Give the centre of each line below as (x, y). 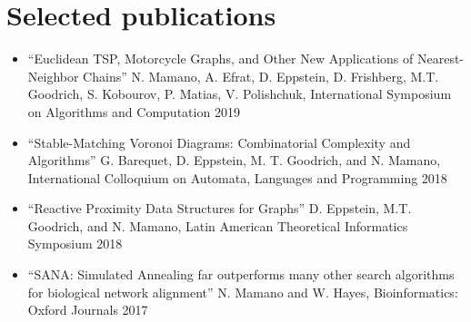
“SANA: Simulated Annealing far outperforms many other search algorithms (241, 274)
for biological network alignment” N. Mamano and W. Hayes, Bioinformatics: (243, 292)
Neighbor (53, 76)
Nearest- (441, 59)
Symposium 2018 (75, 244)
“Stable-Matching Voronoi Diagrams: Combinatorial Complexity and (219, 142)
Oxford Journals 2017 (88, 310)
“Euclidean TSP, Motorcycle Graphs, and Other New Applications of (220, 59)
